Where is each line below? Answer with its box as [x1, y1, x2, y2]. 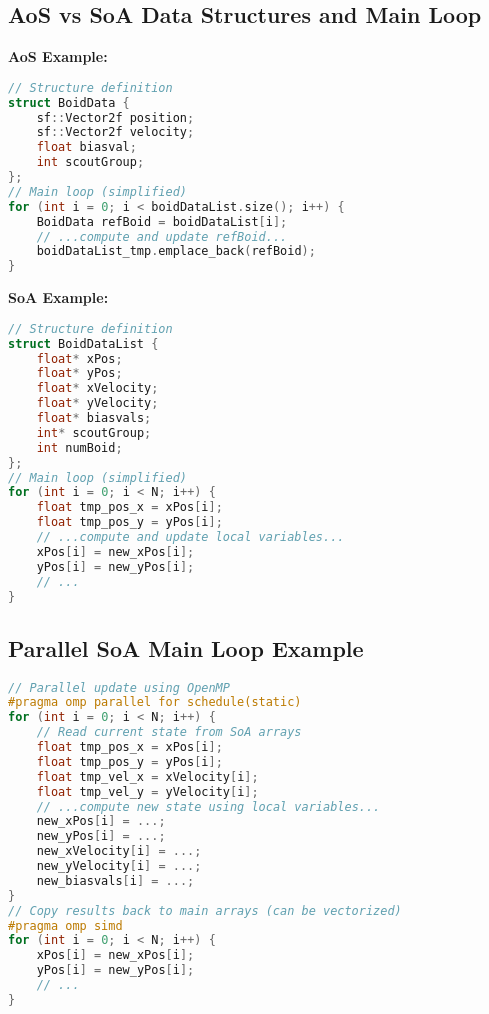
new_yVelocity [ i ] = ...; [36, 859, 202, 874]
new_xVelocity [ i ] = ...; [36, 844, 202, 859]
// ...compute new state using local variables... [36, 799, 381, 814]
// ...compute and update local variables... [36, 530, 345, 545]
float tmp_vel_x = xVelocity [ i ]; [36, 769, 259, 784]
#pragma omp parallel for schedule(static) [8, 695, 302, 710]
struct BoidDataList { [8, 336, 159, 351]
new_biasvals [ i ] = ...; [36, 873, 195, 888]
